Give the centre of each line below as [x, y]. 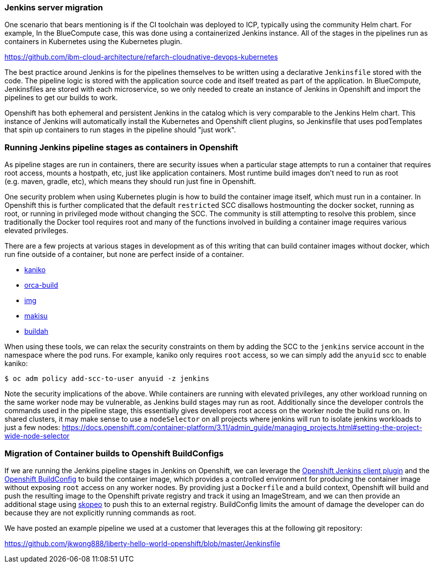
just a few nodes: [32, 428]
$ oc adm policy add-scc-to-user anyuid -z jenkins [107, 379]
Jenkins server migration [54, 7]
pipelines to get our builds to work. [61, 98]
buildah [36, 331]
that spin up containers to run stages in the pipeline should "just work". [120, 130]
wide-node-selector [37, 436]
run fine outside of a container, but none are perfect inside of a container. [124, 254]
